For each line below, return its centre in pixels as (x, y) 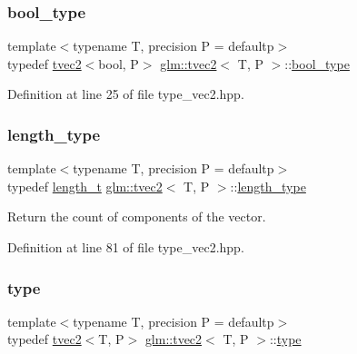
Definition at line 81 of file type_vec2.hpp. (126, 247)
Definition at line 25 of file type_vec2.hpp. (126, 94)
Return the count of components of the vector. (137, 216)
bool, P (119, 63)
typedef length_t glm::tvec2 (85, 186)
